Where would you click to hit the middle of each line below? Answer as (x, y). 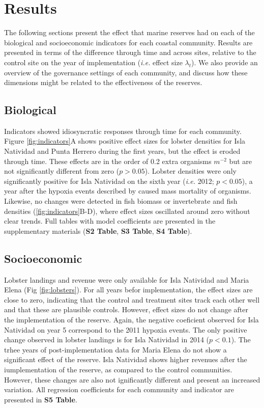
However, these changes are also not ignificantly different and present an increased (132, 379)
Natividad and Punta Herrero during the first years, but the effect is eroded (122, 151)
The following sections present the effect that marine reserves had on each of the (129, 32)
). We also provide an (225, 62)
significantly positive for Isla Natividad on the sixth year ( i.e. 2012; (109, 181)
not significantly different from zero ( (62, 171)
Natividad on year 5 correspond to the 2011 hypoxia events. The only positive (126, 329)
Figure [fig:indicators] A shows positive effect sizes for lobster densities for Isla (125, 141)
